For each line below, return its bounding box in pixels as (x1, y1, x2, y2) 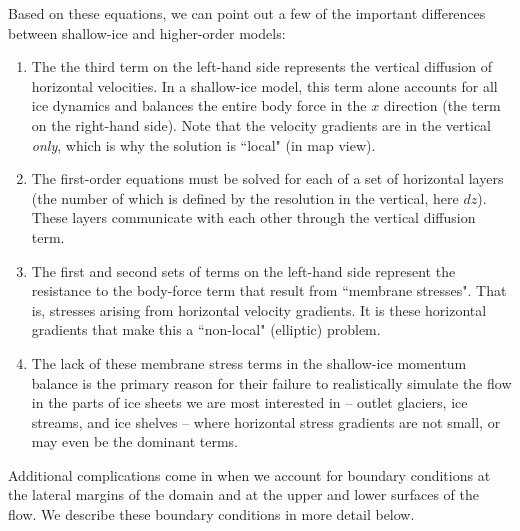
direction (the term (383, 95, 501, 116)
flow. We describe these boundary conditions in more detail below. (8, 504, 415, 525)
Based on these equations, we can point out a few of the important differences (8, 3, 486, 23)
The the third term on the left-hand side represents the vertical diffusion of (31, 56, 492, 77)
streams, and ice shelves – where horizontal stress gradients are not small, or (31, 411, 501, 432)
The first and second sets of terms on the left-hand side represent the (31, 260, 456, 281)
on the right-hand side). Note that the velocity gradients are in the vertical (31, 114, 491, 135)
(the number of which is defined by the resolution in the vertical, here (31, 187, 459, 208)
